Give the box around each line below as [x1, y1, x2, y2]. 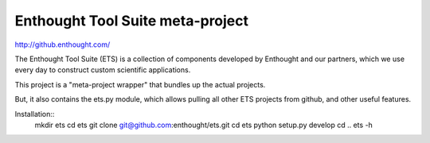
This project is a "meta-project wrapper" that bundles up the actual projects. [14, 79, 266, 89]
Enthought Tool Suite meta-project [14, 12, 249, 29]
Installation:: [14, 109, 55, 118]
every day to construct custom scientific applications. [14, 65, 191, 75]
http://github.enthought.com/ [14, 40, 111, 49]
